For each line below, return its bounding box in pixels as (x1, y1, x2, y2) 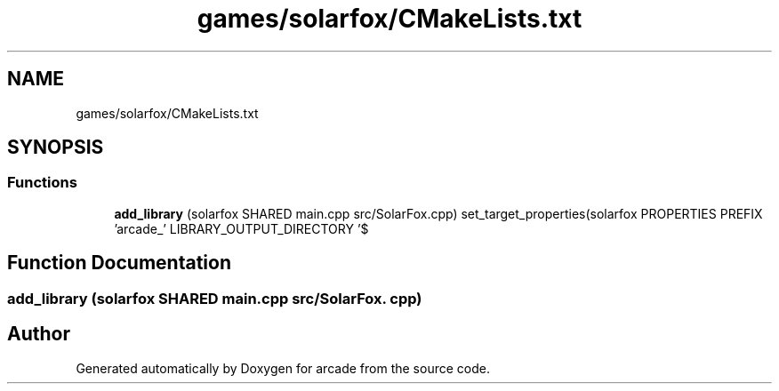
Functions (7, 173, 77, 192)
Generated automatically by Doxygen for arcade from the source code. (76, 360, 490, 376)
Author (7, 323, 70, 346)
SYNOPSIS (7, 136, 104, 159)
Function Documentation (7, 251, 231, 275)
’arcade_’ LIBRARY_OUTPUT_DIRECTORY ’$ (114, 220, 369, 236)
